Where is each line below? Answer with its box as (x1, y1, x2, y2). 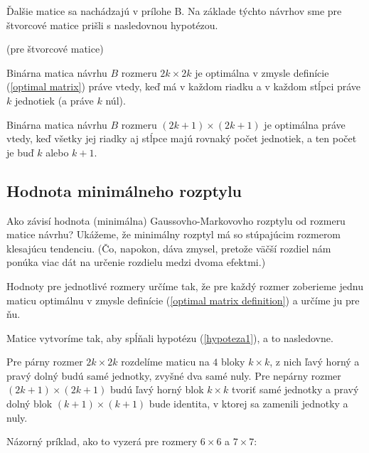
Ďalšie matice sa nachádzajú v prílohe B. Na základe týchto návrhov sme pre (6, 4, 342, 18)
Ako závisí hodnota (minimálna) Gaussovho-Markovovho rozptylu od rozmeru (6, 213, 346, 228)
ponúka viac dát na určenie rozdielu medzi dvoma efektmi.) (6, 255, 266, 270)
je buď (6, 144, 34, 159)
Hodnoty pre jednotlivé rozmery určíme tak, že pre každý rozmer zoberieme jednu (6, 278, 363, 293)
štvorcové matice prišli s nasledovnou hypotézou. (6, 17, 218, 32)
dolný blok (6, 396, 53, 411)
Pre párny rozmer (6, 354, 83, 369)
